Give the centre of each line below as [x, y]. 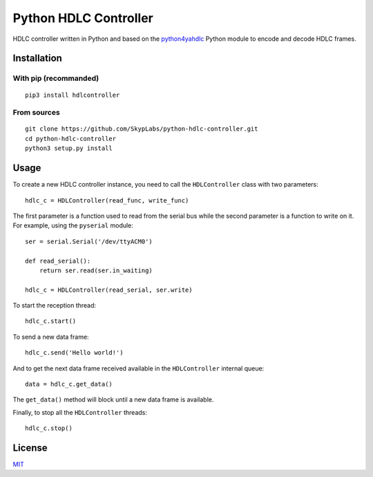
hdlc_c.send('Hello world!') [74, 353]
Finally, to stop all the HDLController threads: [80, 412]
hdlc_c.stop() [49, 428]
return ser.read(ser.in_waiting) [96, 270]
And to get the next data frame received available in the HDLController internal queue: [138, 368]
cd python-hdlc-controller [71, 139]
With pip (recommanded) [56, 78]
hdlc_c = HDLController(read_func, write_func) [107, 200]
